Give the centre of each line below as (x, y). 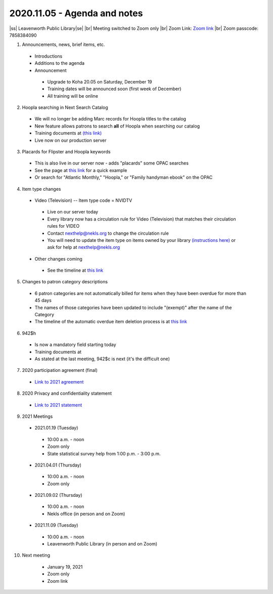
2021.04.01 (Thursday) (58, 465)
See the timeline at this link (75, 270)
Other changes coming (59, 259)
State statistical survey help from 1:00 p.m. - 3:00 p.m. (104, 453)
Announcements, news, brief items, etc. (63, 45)
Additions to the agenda (60, 63)
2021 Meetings (37, 416)
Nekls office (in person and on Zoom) (86, 514)
